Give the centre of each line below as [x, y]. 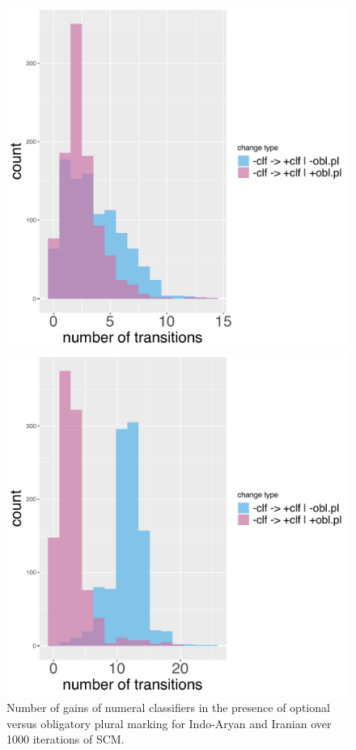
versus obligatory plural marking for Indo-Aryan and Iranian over [169, 723]
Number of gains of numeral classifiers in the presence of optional [168, 708]
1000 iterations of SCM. [66, 739]
